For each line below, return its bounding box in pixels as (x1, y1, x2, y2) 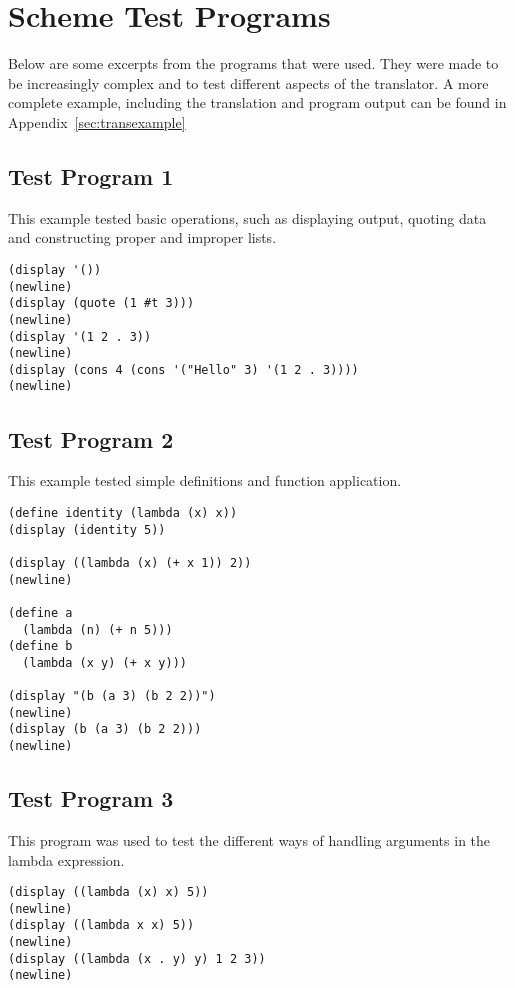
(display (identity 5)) (8, 522, 166, 537)
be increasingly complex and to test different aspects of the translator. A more (8, 72, 489, 93)
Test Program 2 (8, 423, 174, 454)
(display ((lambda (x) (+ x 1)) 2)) (8, 555, 252, 570)
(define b (8, 639, 73, 654)
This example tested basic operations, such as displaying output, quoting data (8, 207, 487, 228)
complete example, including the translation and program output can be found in (8, 92, 507, 113)
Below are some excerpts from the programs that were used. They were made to (8, 53, 499, 74)
